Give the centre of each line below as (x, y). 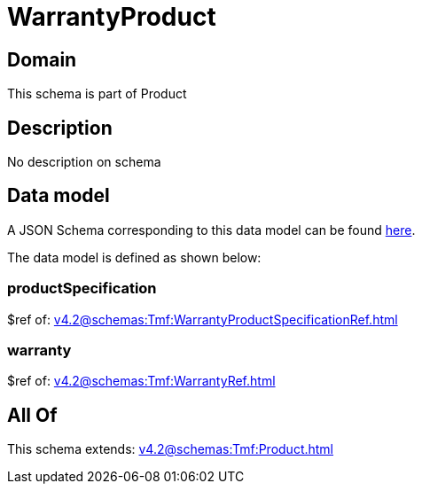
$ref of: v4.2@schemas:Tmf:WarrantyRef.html (141, 381)
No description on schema (84, 162)
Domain (42, 59)
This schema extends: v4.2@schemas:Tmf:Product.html (171, 449)
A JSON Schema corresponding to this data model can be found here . (211, 230)
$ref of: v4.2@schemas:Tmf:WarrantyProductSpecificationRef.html (203, 319)
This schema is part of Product (97, 94)
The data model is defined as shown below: (134, 257)
